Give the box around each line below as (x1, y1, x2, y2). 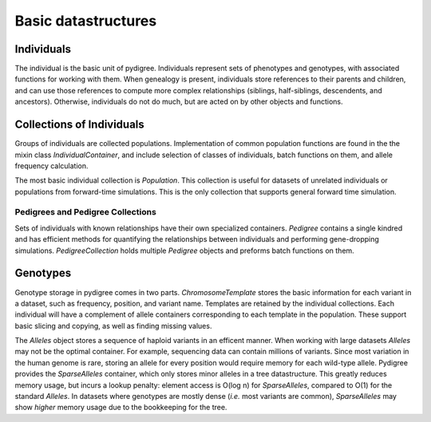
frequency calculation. (14, 160, 89, 171)
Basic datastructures (14, 12, 157, 30)
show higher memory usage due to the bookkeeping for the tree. (14, 403, 227, 412)
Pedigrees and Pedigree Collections (14, 207, 157, 218)
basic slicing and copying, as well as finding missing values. (14, 321, 212, 330)
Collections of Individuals (14, 118, 145, 132)
